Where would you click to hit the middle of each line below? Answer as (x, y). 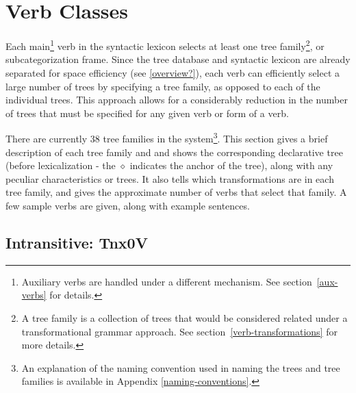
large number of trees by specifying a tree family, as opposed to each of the (163, 86)
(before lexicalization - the (61, 165)
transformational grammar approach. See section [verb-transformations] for (179, 331)
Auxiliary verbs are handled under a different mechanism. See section (167, 281)
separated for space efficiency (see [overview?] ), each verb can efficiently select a (173, 72)
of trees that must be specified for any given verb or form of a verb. (147, 113)
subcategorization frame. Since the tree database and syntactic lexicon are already (178, 59)
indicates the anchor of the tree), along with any (231, 165)
